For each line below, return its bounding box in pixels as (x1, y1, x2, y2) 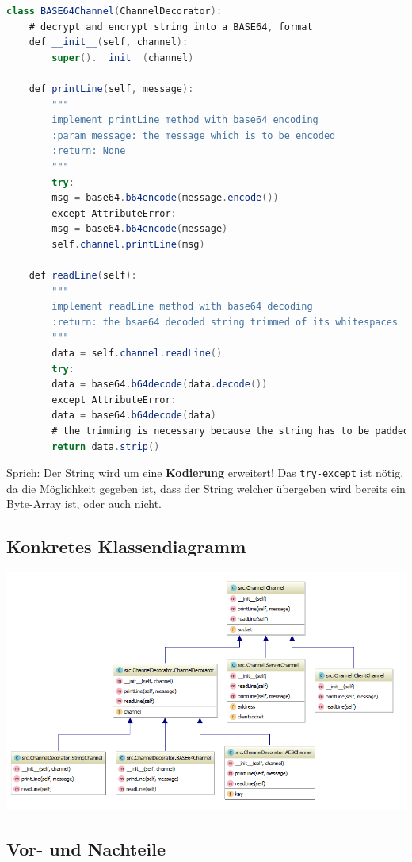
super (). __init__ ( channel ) (51, 52, 194, 63)
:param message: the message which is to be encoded (51, 129, 336, 141)
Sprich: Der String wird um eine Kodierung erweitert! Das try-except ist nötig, (6, 464, 404, 481)
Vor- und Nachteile (6, 836, 166, 860)
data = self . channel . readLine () (51, 348, 223, 360)
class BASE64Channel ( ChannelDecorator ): (6, 6, 223, 17)
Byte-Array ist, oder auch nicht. (6, 495, 162, 512)
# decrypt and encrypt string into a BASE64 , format (29, 21, 313, 33)
